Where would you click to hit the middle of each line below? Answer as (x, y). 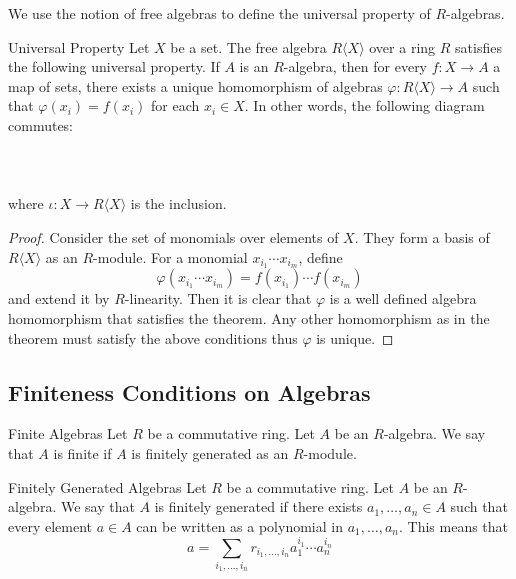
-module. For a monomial (170, 256)
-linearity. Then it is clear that (218, 298)
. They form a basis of (422, 236)
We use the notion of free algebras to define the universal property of (219, 13)
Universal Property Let (79, 46)
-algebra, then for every (355, 66)
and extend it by (59, 298)
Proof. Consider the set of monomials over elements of (173, 236)
